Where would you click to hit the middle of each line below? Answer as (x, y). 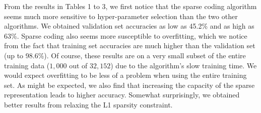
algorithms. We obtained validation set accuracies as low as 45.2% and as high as (129, 26)
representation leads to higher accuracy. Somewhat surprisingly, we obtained (122, 95)
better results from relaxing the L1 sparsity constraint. (88, 104)
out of (78, 65)
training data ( (27, 65)
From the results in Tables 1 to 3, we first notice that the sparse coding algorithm (130, 6)
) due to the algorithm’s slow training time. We (184, 65)
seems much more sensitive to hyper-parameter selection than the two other (121, 16)
